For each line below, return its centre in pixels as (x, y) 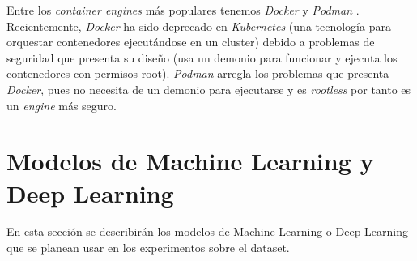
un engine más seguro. (62, 105)
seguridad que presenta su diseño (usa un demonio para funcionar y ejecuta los (202, 57)
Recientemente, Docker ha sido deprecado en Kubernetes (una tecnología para (199, 26)
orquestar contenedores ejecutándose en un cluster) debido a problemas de (191, 42)
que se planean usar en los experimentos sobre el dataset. (148, 248)
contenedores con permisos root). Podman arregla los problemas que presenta (198, 73)
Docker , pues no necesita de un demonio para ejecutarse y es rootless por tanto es (209, 89)
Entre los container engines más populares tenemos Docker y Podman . (183, 10)
